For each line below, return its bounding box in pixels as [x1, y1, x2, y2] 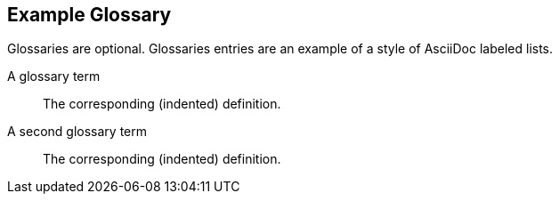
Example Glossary [7, 4, 172, 26]
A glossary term [7, 68, 101, 84]
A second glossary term [7, 124, 147, 140]
